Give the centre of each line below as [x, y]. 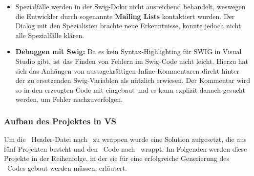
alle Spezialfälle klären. [50, 35]
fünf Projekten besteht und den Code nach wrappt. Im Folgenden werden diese [126, 148]
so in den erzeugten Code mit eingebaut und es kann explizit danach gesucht [130, 89]
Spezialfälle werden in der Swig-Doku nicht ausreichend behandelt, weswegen [130, 6]
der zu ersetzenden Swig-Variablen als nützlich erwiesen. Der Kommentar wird [133, 80]
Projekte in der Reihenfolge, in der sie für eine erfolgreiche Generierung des [117, 158]
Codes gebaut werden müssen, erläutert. [67, 167]
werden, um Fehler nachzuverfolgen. [69, 99]
